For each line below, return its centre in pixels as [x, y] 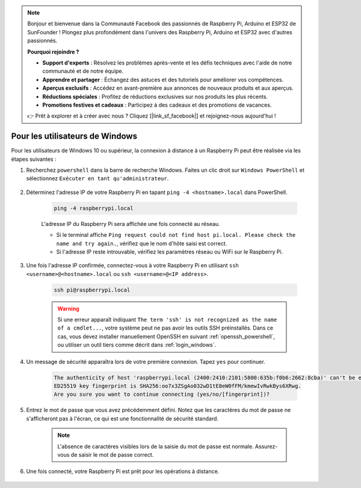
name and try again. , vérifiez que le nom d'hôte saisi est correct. [142, 243]
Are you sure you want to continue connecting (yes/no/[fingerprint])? [162, 394]
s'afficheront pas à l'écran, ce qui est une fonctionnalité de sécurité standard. [122, 418]
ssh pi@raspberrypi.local [92, 290]
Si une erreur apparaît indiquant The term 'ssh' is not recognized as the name [167, 320]
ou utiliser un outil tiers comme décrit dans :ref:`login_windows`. [137, 345]
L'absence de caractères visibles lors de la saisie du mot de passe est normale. [156, 446]
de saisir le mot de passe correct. [112, 454]
